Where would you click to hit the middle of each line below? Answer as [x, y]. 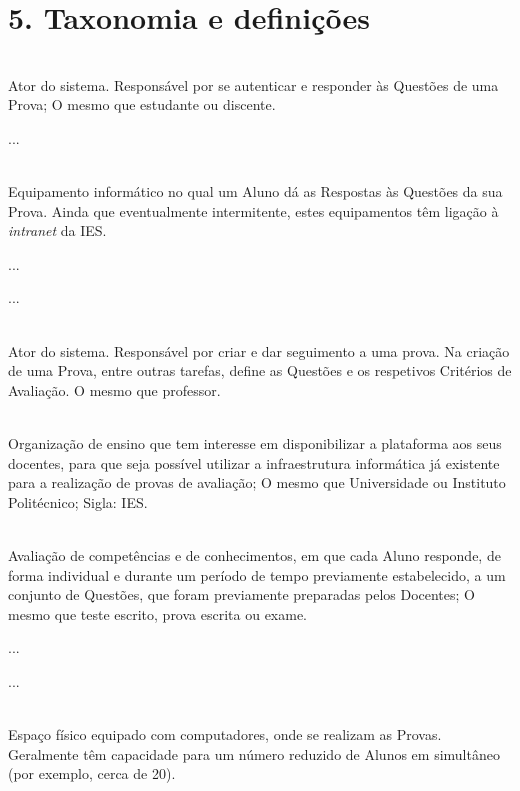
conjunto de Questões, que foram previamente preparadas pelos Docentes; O [241, 594]
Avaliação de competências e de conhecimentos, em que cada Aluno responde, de [254, 555]
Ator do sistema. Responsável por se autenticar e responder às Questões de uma [253, 84]
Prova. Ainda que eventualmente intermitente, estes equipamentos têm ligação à [253, 210]
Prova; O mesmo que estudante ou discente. [142, 104]
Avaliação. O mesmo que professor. [114, 389]
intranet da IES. [57, 230]
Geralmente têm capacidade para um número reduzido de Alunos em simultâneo [254, 753]
